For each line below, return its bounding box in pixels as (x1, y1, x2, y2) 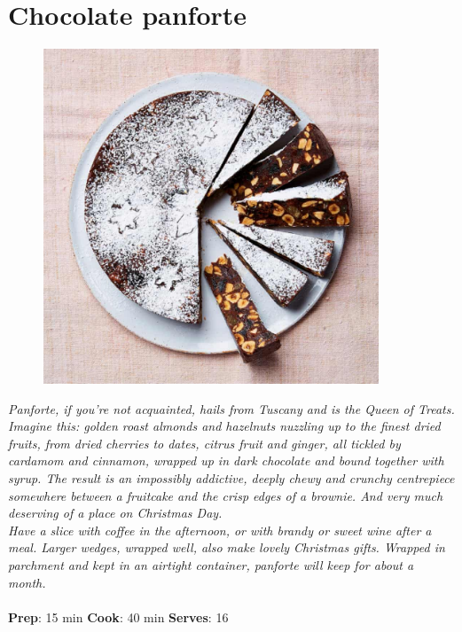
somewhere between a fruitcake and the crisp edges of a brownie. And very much (8, 486, 443, 504)
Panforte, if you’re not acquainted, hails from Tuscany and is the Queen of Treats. (8, 399, 455, 417)
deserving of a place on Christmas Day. (8, 503, 223, 522)
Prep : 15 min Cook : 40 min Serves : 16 (8, 607, 229, 626)
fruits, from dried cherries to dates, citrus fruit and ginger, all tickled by (8, 433, 401, 452)
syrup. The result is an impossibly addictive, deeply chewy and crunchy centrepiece (8, 469, 455, 488)
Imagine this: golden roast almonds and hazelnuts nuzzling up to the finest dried (8, 417, 441, 435)
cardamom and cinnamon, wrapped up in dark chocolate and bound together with (8, 451, 444, 470)
